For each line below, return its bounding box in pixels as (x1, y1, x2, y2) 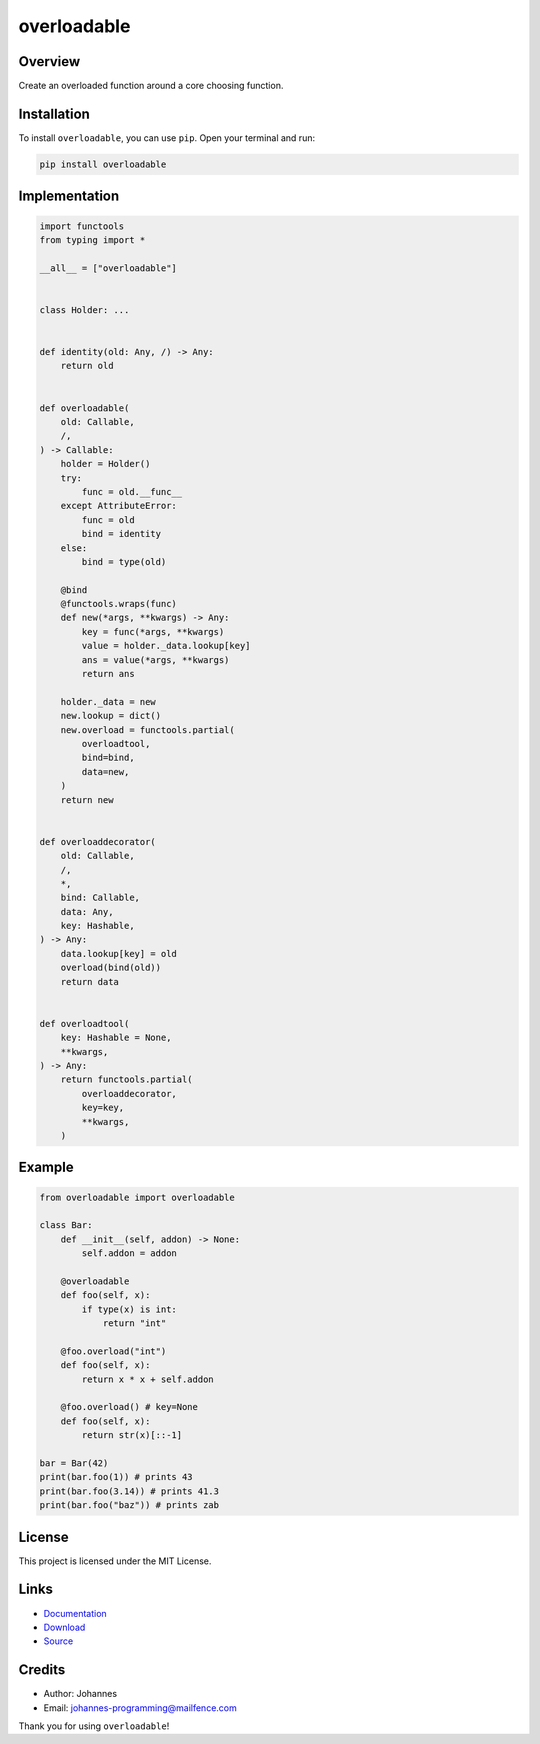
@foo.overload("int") (60, 1345, 167, 1357)
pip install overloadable (39, 158, 167, 170)
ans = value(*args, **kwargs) (81, 654, 230, 665)
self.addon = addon (81, 1248, 177, 1259)
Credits (18, 1661, 66, 1679)
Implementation (18, 188, 120, 205)
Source (43, 1635, 74, 1647)
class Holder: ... (39, 304, 130, 315)
